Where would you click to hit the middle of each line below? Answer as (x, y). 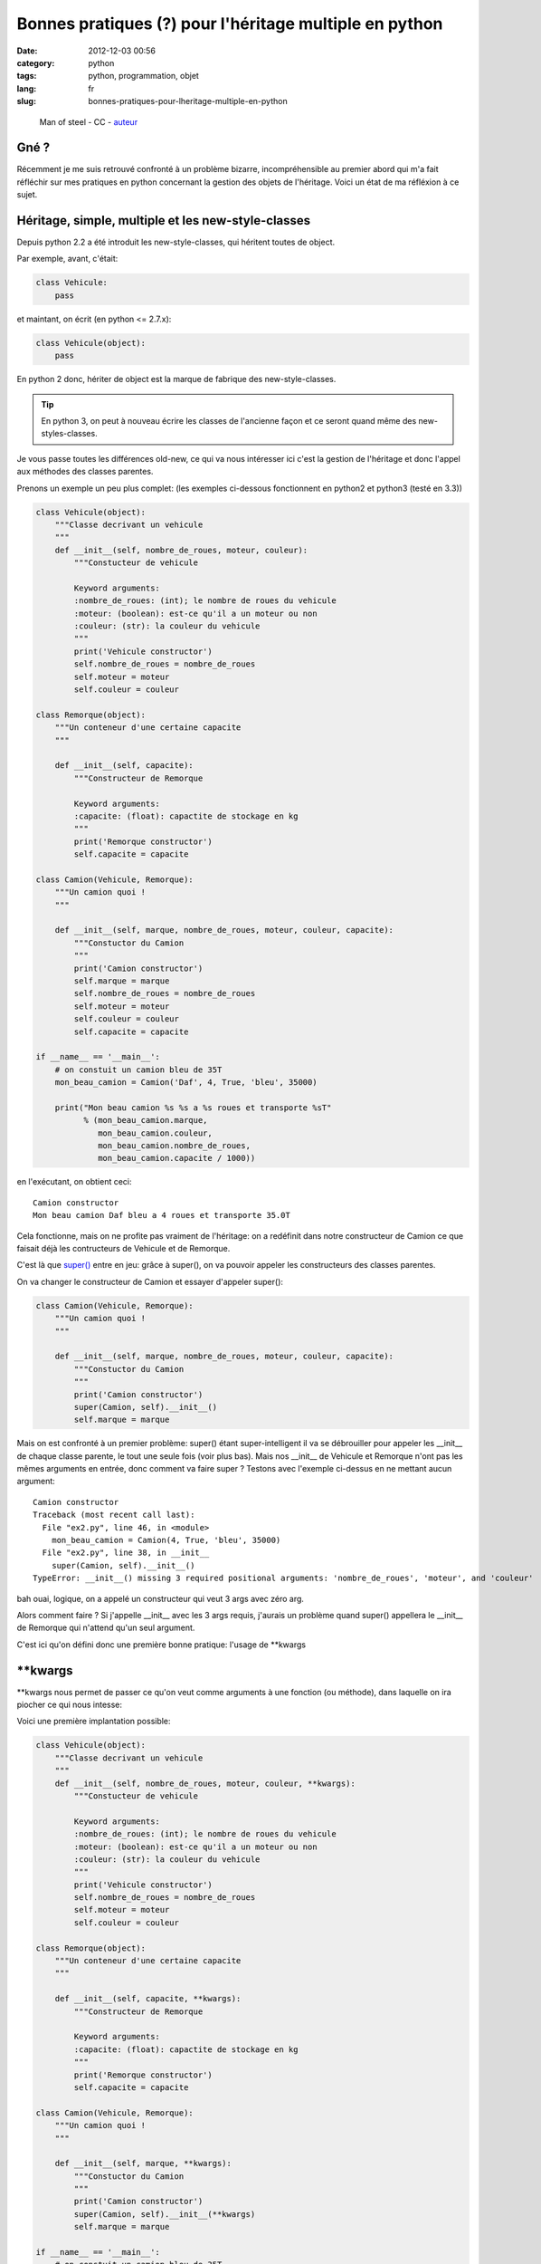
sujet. (27, 195)
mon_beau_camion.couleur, (155, 1133)
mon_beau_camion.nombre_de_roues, (174, 1146)
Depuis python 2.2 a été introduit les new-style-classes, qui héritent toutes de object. (176, 242)
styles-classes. (70, 434)
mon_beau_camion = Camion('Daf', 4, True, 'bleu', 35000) (186, 1083)
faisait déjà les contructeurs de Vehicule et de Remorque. (123, 1248)
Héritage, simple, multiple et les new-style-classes (164, 221)
